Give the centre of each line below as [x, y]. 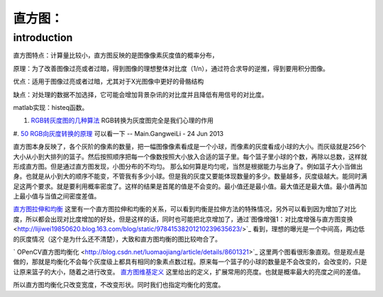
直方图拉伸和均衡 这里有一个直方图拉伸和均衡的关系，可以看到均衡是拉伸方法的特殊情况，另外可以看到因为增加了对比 [185, 209]
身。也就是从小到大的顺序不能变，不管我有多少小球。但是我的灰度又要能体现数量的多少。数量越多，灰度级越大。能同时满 [190, 176]
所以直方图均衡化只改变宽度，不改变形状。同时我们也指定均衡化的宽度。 [119, 285]
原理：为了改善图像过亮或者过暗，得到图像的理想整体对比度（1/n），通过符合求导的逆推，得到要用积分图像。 [171, 68]
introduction [43, 38]
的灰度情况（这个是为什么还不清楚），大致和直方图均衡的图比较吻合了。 [117, 239]
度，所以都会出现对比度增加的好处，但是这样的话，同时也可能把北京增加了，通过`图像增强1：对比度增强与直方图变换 [183, 219]
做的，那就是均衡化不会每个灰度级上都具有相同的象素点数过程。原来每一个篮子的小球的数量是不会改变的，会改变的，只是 [190, 262]
